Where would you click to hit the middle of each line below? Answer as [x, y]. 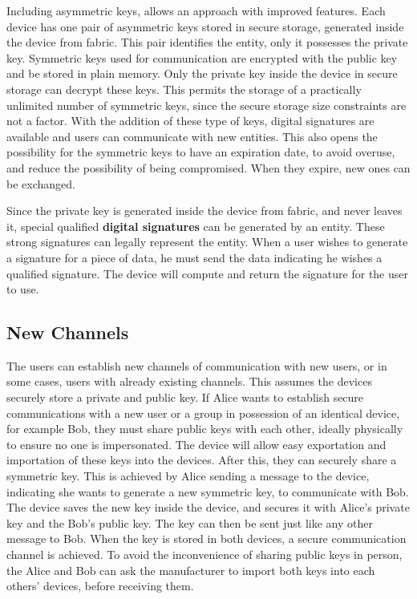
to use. [23, 289]
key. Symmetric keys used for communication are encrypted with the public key [202, 57]
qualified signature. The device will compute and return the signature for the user [207, 273]
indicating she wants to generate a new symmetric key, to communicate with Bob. [208, 491]
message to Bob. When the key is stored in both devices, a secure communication [206, 538]
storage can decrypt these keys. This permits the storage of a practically [184, 89]
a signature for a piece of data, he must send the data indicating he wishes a [194, 257]
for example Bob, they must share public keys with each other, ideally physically [205, 429]
